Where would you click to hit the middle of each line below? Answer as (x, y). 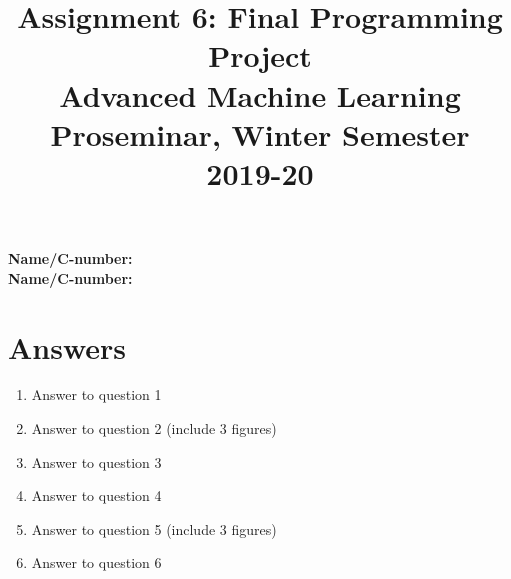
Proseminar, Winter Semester (260, 133)
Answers (67, 346)
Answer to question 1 (96, 394)
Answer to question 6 (96, 562)
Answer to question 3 (96, 461)
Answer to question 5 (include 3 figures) (154, 528)
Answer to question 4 (96, 495)
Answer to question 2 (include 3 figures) (154, 428)
